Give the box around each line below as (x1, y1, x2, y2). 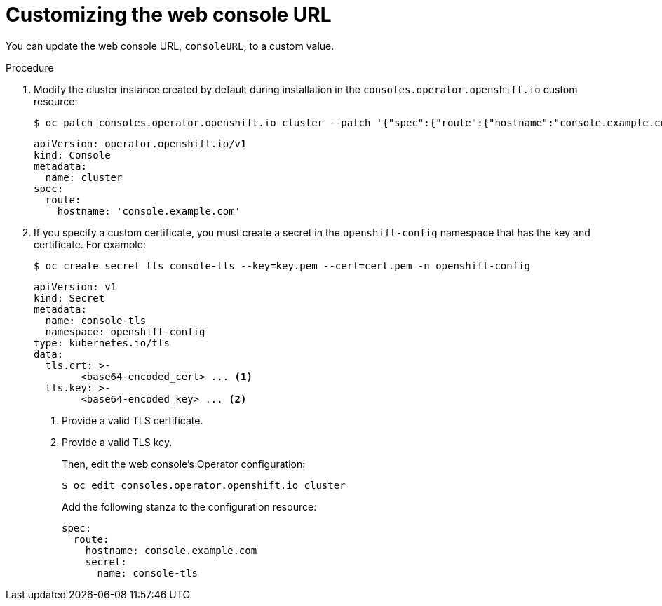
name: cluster (45, 171, 123, 183)
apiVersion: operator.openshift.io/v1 (34, 137, 247, 149)
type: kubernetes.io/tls (34, 337, 170, 349)
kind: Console (34, 149, 111, 161)
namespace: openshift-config (45, 325, 205, 337)
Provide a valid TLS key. (62, 436, 173, 448)
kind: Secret (34, 292, 105, 304)
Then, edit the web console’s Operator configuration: (62, 457, 306, 470)
